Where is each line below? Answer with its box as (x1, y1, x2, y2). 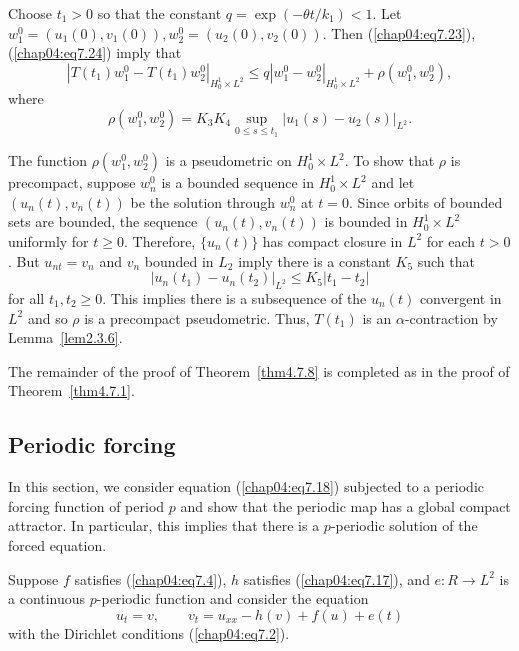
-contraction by (404, 307, 498, 328)
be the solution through (130, 191, 276, 212)
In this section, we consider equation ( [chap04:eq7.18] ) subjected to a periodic (8, 476, 485, 497)
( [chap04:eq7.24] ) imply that (8, 42, 182, 63)
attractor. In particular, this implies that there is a (8, 515, 320, 536)
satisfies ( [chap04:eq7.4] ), (74, 568, 227, 589)
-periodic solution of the (330, 515, 478, 536)
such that (417, 250, 475, 271)
